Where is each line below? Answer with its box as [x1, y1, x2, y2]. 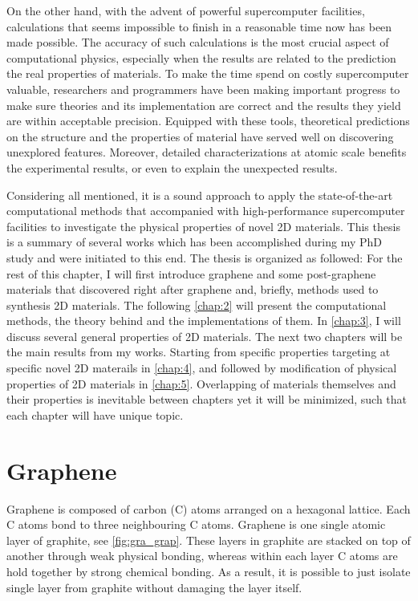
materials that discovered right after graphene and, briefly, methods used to [6, 281, 379, 298]
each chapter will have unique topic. [6, 406, 184, 423]
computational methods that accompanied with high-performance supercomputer [6, 202, 405, 219]
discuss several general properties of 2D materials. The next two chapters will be [6, 327, 403, 344]
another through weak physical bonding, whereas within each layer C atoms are [6, 547, 398, 564]
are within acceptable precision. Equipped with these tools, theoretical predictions [6, 112, 410, 129]
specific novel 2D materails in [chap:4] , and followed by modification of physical [6, 359, 397, 376]
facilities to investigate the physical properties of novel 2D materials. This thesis [6, 217, 400, 234]
